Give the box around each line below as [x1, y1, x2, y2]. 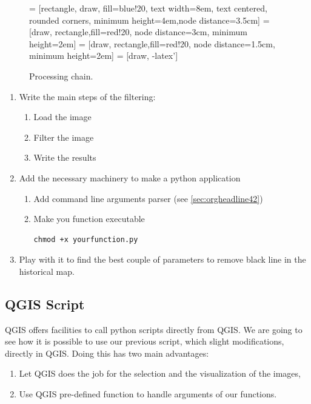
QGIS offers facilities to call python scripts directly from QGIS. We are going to [5, 323, 303, 335]
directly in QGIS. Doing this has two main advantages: [5, 346, 209, 359]
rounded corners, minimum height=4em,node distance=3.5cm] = [29, 13, 270, 26]
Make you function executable [33, 212, 145, 225]
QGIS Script [5, 294, 85, 313]
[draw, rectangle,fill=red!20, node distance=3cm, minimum [29, 25, 247, 38]
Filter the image [33, 130, 94, 143]
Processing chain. [29, 69, 93, 82]
